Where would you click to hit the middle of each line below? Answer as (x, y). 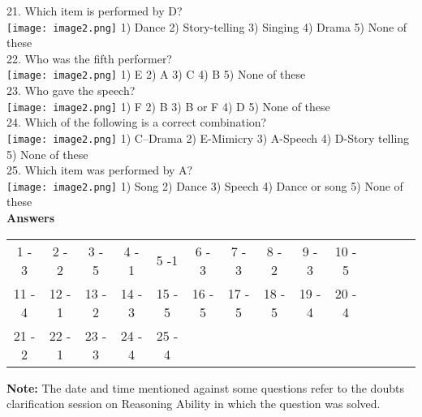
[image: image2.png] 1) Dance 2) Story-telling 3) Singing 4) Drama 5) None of (207, 26)
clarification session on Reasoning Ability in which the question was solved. (194, 404)
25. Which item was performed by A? (100, 170)
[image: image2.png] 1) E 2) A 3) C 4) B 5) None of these (156, 74)
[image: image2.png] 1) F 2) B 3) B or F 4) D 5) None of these (168, 106)
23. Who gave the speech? (71, 90)
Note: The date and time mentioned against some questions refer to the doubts (205, 387)
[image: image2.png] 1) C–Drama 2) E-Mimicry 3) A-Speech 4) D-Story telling (208, 138)
